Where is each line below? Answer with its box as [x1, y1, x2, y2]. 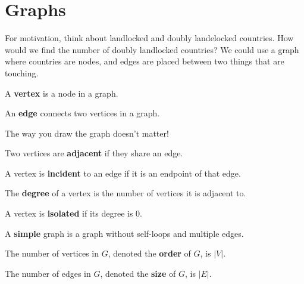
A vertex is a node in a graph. [5, 87, 118, 99]
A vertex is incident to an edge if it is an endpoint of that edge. [5, 166, 241, 179]
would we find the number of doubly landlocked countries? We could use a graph [5, 43, 299, 55]
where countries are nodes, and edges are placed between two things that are [5, 55, 284, 67]
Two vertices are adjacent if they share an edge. [5, 147, 183, 159]
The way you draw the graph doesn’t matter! [5, 126, 169, 139]
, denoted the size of [100, 267, 176, 279]
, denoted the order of [108, 247, 191, 260]
